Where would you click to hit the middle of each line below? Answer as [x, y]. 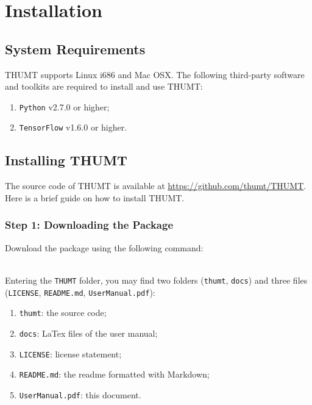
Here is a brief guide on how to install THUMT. [95, 197]
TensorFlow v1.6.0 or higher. [73, 127]
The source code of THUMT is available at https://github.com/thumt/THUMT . [156, 186]
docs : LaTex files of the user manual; [88, 333]
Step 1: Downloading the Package [89, 225]
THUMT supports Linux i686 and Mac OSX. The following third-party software [155, 74]
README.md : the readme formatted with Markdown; [114, 374]
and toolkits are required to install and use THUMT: [104, 86]
